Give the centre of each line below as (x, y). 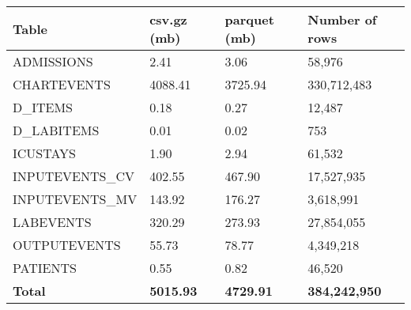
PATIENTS (45, 268)
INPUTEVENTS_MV (75, 199)
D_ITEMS (43, 107)
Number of (342, 19)
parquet (249, 19)
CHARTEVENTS (62, 84)
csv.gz (168, 19)
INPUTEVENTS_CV (74, 176)
